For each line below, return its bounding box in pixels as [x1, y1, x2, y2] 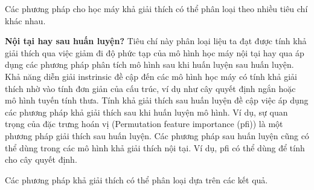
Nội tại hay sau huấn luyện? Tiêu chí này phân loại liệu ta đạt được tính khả [5, 34, 307, 47]
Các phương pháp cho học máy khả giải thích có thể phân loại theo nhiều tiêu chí [5, 2, 308, 15]
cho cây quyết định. [5, 153, 77, 166]
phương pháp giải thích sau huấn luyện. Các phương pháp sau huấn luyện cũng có [5, 129, 309, 142]
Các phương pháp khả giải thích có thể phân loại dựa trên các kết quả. [5, 173, 268, 186]
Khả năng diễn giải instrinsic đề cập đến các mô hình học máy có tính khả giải [5, 70, 297, 82]
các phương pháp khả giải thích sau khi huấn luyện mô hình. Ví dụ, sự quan [5, 105, 288, 118]
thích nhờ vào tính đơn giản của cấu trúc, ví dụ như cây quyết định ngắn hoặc [5, 82, 296, 94]
